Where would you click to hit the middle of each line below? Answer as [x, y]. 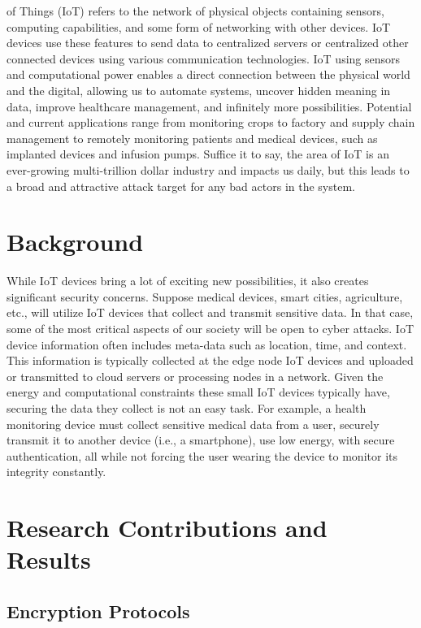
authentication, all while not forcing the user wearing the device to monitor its [202, 455]
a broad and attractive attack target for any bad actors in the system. [181, 186]
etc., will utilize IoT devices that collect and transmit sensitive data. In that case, [210, 312]
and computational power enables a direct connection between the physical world [208, 74]
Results [49, 559]
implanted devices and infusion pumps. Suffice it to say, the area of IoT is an [198, 154]
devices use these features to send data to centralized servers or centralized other [208, 43]
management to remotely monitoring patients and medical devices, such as [192, 138]
